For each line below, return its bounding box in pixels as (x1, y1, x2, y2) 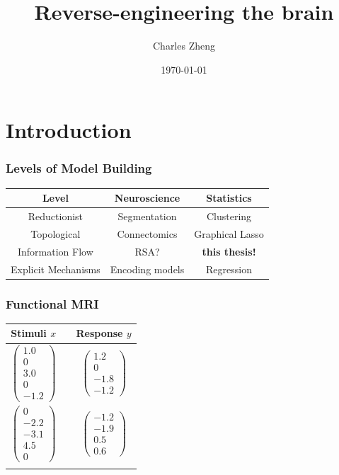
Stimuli (11, 326, 47, 340)
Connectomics (117, 226, 178, 241)
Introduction (6, 115, 132, 144)
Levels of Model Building (6, 159, 152, 177)
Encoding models (110, 261, 185, 276)
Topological (30, 226, 81, 241)
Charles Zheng (152, 38, 215, 53)
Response (76, 326, 123, 340)
